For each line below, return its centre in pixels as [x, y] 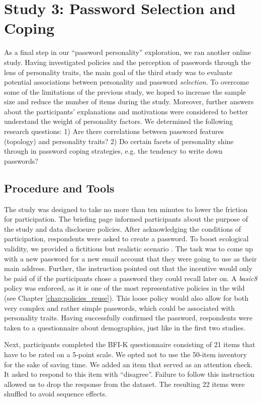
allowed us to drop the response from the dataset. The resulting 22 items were [124, 384]
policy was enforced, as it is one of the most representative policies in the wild [124, 288]
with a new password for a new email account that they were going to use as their [130, 258]
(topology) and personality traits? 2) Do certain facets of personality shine [119, 141]
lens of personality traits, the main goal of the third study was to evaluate [118, 72]
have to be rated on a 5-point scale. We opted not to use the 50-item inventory [125, 354]
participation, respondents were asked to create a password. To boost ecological [126, 239]
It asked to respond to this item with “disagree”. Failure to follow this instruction [129, 374]
